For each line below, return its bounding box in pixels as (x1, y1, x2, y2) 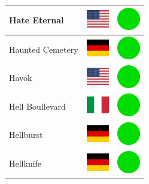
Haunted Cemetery (9, 43, 78, 55)
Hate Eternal (9, 13, 64, 26)
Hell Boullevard (9, 99, 66, 112)
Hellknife (9, 157, 42, 170)
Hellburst (9, 128, 43, 141)
